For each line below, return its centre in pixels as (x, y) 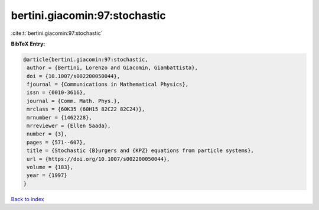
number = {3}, (47, 134)
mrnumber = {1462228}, (60, 117)
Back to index (27, 199)
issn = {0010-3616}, (56, 93)
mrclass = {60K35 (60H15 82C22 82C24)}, (86, 109)
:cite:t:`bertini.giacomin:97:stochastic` (57, 33)
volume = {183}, (50, 167)
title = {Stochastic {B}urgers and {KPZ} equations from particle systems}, (140, 151)
